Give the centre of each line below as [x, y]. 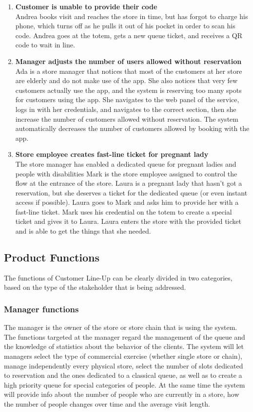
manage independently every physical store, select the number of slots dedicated [124, 365]
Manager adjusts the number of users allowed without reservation [128, 61]
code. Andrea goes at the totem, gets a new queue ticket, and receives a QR [129, 35]
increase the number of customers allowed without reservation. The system [127, 119]
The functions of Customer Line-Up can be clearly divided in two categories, [118, 277]
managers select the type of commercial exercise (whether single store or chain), [123, 356]
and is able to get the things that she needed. [83, 231]
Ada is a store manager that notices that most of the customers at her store [129, 71]
